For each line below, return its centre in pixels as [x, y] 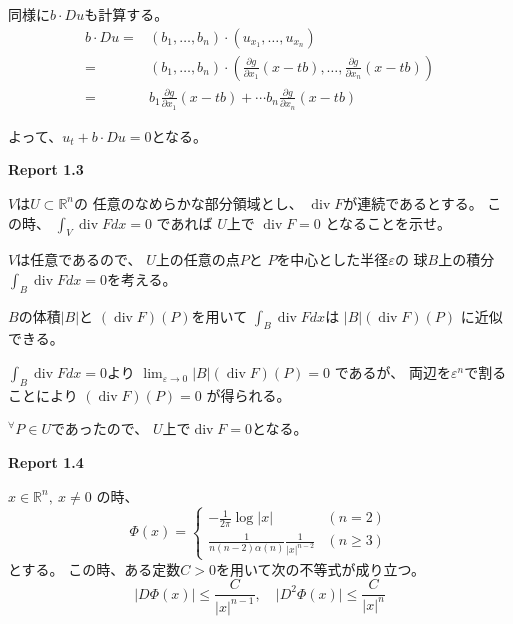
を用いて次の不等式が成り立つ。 [320, 568]
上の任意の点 [197, 259]
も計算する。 [126, 14]
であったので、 [99, 428]
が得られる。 [248, 394]
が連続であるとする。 [413, 202]
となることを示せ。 [388, 222]
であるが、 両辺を [392, 372]
